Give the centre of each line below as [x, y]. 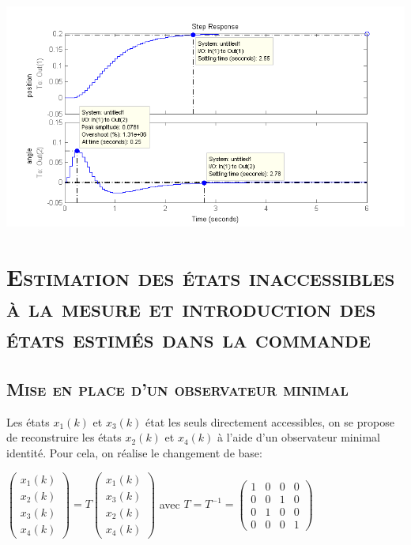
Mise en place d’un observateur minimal [177, 388]
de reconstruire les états [64, 437]
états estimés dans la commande [189, 338]
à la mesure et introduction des [191, 308]
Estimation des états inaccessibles [201, 277]
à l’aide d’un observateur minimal [299, 437]
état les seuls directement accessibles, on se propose [270, 421]
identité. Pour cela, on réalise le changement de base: [134, 452]
